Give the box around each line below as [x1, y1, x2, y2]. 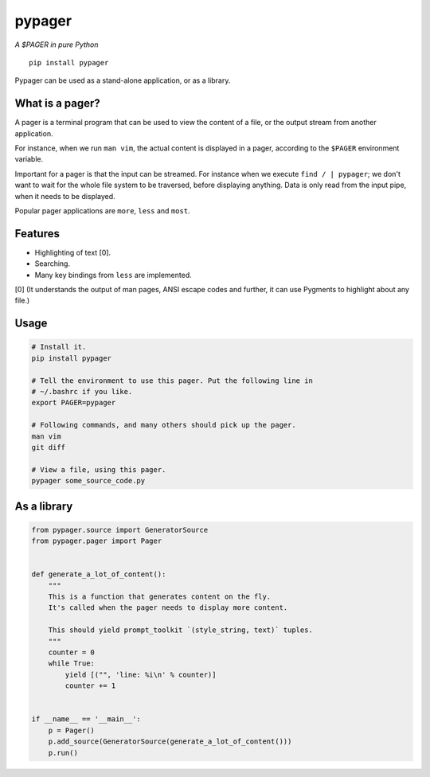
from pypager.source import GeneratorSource [31, 525, 209, 534]
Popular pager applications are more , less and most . [14, 205, 190, 215]
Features [14, 227, 60, 240]
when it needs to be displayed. [14, 191, 115, 201]
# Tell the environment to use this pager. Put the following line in [31, 376, 314, 385]
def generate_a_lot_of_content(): [31, 570, 166, 579]
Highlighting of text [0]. [34, 248, 111, 257]
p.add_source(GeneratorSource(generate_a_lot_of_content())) [48, 737, 292, 746]
